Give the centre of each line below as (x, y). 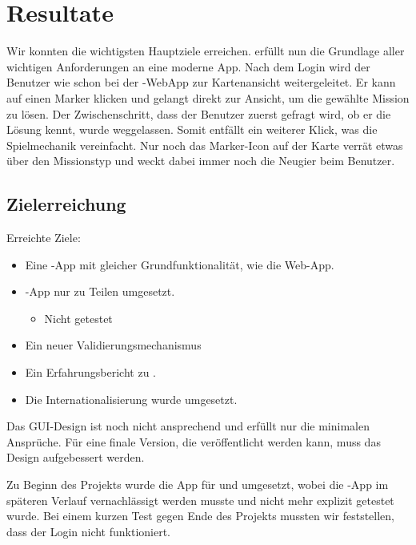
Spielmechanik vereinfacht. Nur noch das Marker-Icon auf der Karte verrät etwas (205, 145)
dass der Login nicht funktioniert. (89, 531)
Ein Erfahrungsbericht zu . (90, 372)
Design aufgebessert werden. (76, 457)
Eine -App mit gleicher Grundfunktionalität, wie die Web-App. (180, 264)
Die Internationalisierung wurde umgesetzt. (131, 399)
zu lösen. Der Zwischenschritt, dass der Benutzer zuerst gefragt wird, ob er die (199, 113)
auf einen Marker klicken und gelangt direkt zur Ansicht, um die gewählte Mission (208, 97)
